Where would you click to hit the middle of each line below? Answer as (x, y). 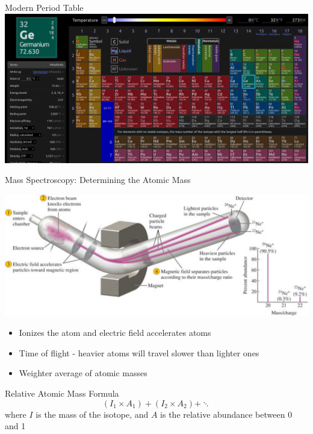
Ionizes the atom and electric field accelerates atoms (115, 333)
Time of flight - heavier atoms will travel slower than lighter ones (139, 352)
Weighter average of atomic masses (83, 373)
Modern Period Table (44, 7)
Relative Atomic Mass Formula (62, 393)
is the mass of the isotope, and (92, 414)
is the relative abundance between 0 (226, 414)
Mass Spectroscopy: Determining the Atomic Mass (98, 180)
